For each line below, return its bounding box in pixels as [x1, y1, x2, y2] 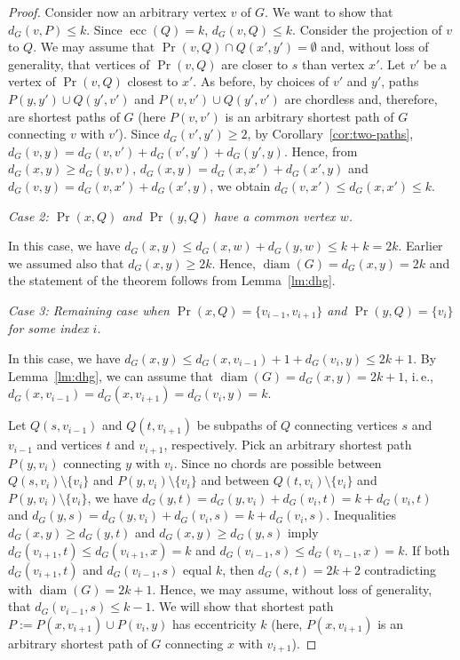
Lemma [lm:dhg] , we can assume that [8, 366, 213, 385]
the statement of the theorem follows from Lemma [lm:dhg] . [8, 271, 336, 290]
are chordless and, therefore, [284, 89, 438, 107]
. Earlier [398, 236, 443, 255]
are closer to [221, 54, 289, 73]
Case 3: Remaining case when [8, 300, 170, 319]
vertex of [8, 72, 56, 91]
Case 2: [8, 206, 49, 225]
